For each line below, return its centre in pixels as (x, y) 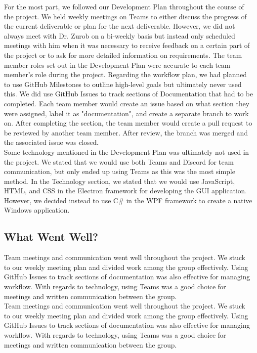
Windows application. (37, 210)
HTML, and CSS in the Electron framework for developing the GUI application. (126, 191)
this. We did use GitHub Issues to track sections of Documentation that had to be (128, 94)
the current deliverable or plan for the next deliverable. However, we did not (120, 26)
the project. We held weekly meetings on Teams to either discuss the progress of (126, 16)
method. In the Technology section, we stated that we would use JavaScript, (120, 181)
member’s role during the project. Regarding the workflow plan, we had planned (126, 74)
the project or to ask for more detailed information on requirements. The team (123, 55)
